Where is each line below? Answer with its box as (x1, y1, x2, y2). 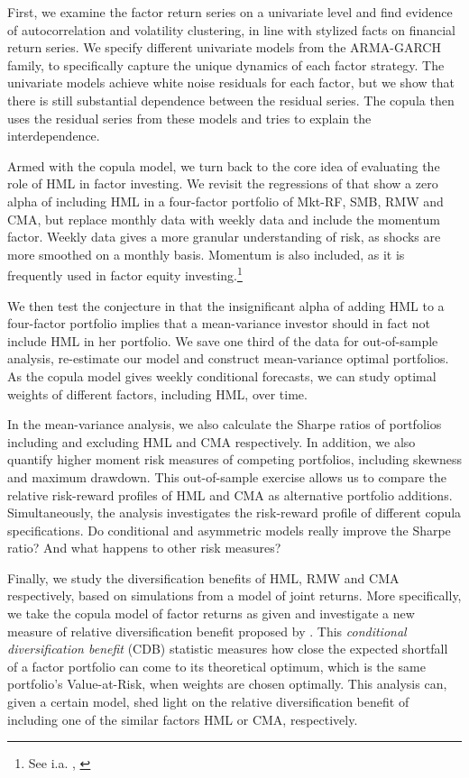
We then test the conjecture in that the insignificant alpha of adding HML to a (7, 296, 445, 315)
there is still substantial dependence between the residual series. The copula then (7, 90, 455, 109)
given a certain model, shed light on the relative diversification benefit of (7, 692, 409, 711)
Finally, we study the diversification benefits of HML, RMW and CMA (7, 568, 400, 587)
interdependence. (7, 126, 100, 145)
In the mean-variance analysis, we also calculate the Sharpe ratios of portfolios (7, 415, 442, 434)
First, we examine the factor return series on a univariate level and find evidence (7, 3, 453, 21)
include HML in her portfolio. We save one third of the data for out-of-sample (7, 331, 438, 350)
